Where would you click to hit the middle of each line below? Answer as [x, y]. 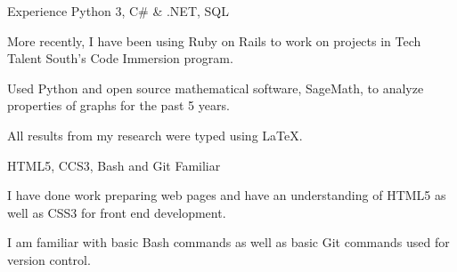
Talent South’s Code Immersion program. [120, 58]
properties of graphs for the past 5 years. [118, 105]
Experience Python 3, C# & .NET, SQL [118, 11]
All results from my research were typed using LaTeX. [155, 135]
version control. [49, 259]
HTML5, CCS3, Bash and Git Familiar [114, 165]
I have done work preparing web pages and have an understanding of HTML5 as [227, 195]
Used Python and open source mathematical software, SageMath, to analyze [216, 88]
